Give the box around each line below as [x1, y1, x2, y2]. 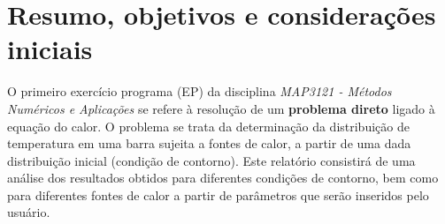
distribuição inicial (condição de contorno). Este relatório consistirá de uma [7, 151, 416, 169]
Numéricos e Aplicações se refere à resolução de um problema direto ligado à [7, 99, 435, 117]
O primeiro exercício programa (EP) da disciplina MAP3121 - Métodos [7, 82, 392, 101]
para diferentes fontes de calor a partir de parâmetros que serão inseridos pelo [7, 185, 429, 204]
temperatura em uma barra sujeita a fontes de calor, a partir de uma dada [7, 134, 411, 153]
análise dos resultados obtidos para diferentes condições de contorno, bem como [7, 168, 439, 187]
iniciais [7, 31, 93, 67]
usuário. [7, 203, 50, 221]
